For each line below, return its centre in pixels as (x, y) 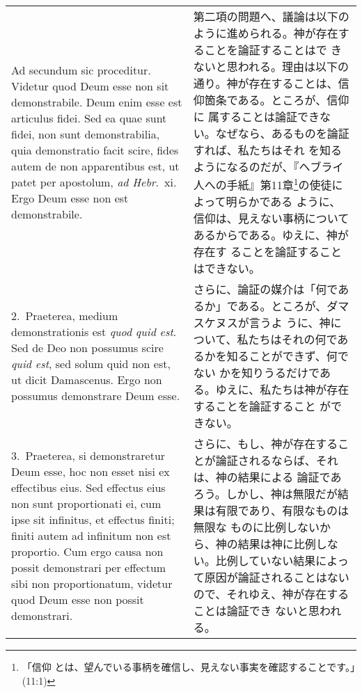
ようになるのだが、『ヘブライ (268, 167)
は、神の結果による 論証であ (267, 477)
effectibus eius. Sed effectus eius (88, 487)
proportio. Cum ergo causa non (87, 551)
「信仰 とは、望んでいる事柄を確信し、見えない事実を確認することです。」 (188, 667)
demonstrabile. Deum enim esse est (97, 102)
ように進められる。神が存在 (266, 33)
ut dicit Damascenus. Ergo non (87, 380)
